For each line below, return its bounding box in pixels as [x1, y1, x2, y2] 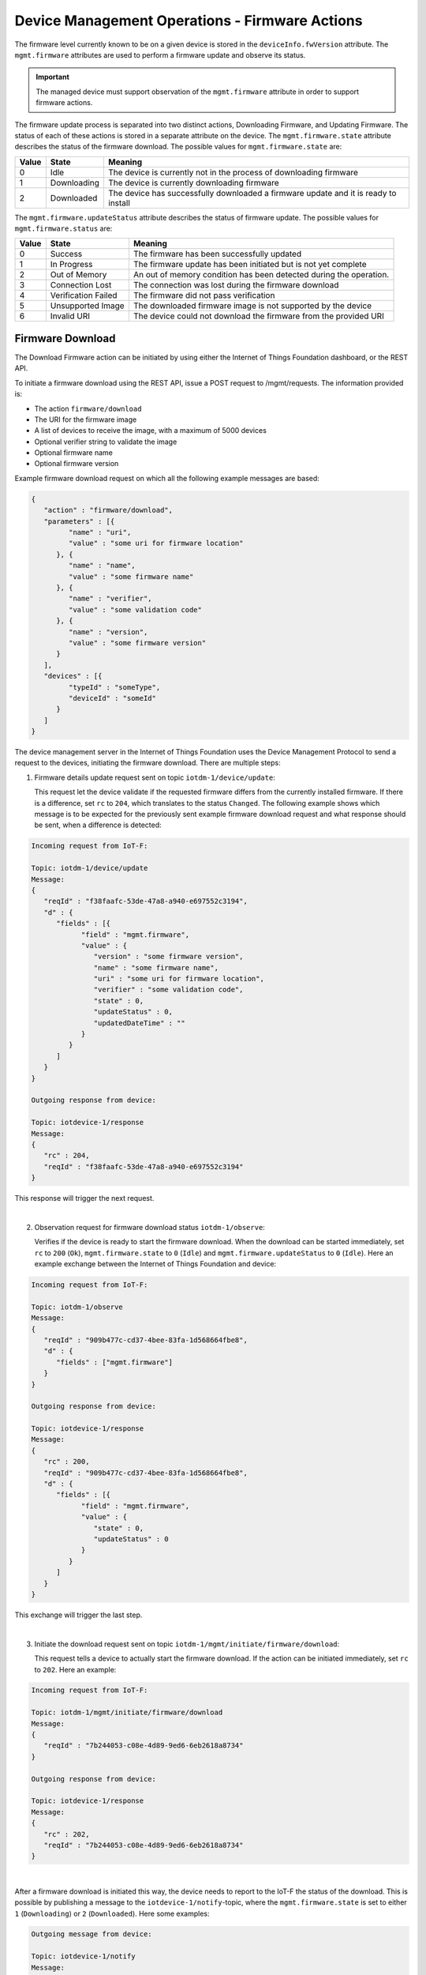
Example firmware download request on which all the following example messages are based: [14, 473, 319, 483]
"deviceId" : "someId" [68, 694, 157, 702]
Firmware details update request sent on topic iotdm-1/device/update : [34, 773, 275, 782]
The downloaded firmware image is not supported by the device [133, 300, 372, 311]
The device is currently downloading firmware [107, 177, 279, 188]
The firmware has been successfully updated [133, 249, 302, 260]
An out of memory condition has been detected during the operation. [133, 269, 390, 280]
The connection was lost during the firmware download [133, 280, 339, 291]
